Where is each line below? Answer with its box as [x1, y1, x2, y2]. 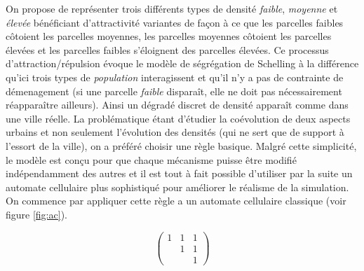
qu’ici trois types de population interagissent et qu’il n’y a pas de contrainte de [6, 69, 344, 84]
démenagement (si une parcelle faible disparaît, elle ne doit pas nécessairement [6, 83, 342, 98]
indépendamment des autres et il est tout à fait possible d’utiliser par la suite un [6, 166, 353, 181]
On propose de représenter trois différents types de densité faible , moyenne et [6, 1, 338, 15]
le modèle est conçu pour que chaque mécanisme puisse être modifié [6, 152, 297, 167]
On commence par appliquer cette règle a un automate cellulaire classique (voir [6, 193, 346, 208]
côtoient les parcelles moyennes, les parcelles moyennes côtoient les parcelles [6, 29, 332, 43]
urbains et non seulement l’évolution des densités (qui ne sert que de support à [6, 125, 344, 139]
